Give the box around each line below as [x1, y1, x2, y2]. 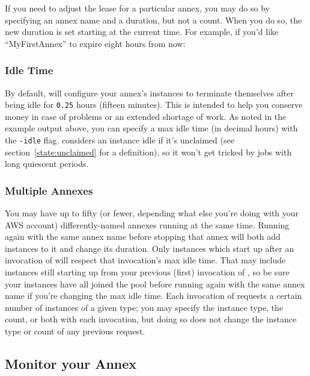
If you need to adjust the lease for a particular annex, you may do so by [5, 2, 270, 14]
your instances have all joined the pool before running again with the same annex [5, 277, 305, 290]
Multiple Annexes [5, 183, 93, 198]
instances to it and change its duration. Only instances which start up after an [5, 242, 294, 254]
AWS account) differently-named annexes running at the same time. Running [5, 218, 290, 231]
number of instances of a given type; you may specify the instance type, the [5, 301, 284, 313]
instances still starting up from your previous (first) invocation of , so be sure [5, 266, 290, 278]
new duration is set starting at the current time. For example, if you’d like [5, 25, 279, 38]
